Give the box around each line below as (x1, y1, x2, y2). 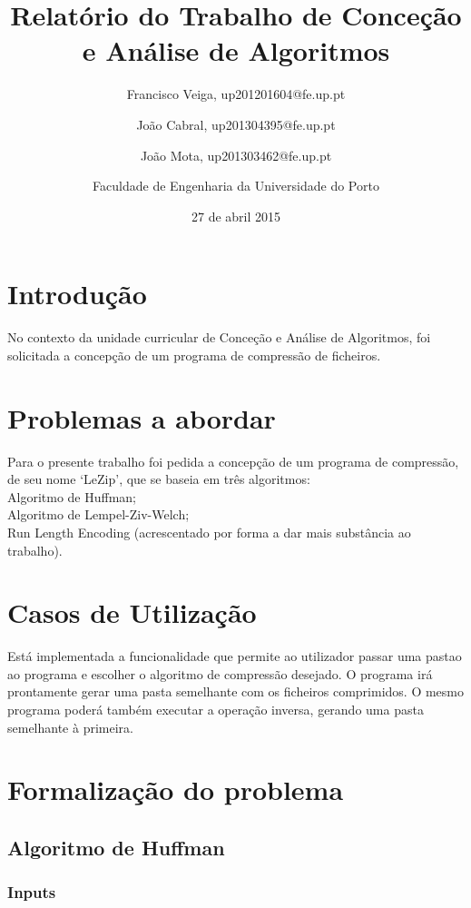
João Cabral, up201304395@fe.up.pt (136, 114, 336, 133)
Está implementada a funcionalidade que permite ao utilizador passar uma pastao (7, 646, 462, 666)
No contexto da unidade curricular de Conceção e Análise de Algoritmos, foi (7, 328, 431, 347)
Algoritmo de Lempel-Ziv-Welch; (7, 505, 190, 524)
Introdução (7, 275, 147, 312)
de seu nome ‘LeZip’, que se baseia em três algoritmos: (7, 469, 310, 489)
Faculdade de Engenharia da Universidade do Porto (93, 176, 379, 195)
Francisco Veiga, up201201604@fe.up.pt (126, 84, 346, 104)
